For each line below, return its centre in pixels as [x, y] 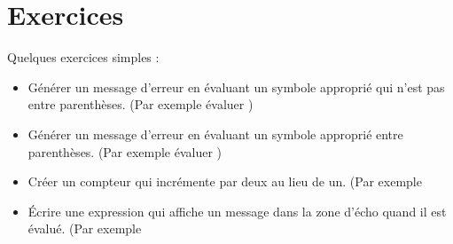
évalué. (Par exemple [85, 228]
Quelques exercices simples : [83, 57]
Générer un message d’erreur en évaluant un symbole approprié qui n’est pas [236, 87]
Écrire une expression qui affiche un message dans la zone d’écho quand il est [237, 211]
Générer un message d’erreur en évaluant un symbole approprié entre [215, 134]
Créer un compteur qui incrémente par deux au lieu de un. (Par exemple [225, 181]
